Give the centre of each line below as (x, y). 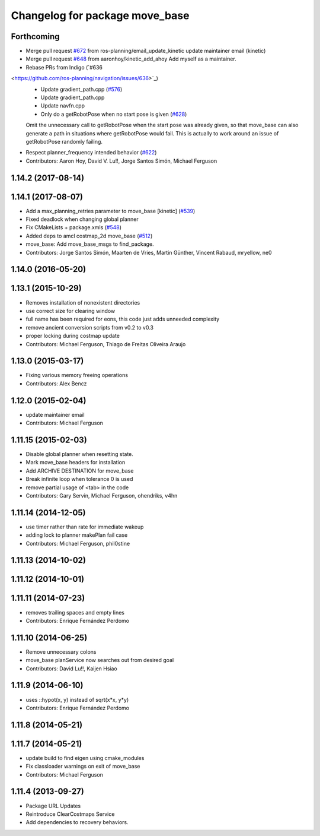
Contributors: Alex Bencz (56, 384)
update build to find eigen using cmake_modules (85, 758)
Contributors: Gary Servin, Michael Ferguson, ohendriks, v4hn (102, 495)
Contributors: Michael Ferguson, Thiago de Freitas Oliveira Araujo (106, 344)
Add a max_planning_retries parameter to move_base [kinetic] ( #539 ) (111, 211)
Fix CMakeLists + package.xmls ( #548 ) (73, 227)
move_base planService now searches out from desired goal (100, 660)
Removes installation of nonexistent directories (83, 302)
